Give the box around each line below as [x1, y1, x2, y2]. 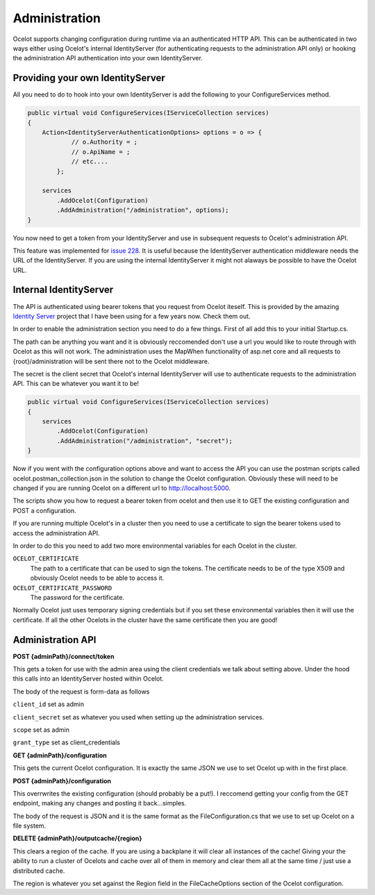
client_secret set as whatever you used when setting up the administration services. [12, 712, 265, 721]
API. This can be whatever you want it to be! [12, 379, 139, 388]
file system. [12, 821, 47, 830]
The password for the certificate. [30, 593, 125, 601]
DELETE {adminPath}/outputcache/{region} [12, 834, 142, 843]
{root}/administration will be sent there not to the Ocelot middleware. [12, 357, 210, 365]
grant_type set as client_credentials [12, 738, 121, 746]
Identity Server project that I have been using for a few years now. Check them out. [12, 312, 251, 320]
